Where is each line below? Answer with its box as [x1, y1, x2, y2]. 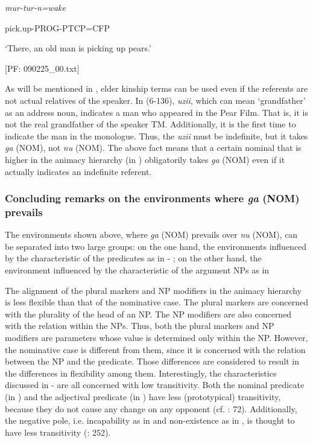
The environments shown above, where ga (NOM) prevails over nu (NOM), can [5, 228, 298, 241]
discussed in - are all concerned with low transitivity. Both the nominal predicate [5, 378, 305, 391]
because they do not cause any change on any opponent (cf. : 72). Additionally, [5, 402, 297, 415]
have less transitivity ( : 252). [5, 425, 111, 438]
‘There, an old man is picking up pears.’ [5, 42, 151, 54]
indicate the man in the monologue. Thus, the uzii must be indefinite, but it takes [5, 129, 308, 142]
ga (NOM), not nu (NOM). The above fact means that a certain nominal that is [5, 141, 302, 154]
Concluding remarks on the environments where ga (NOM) [5, 191, 300, 206]
